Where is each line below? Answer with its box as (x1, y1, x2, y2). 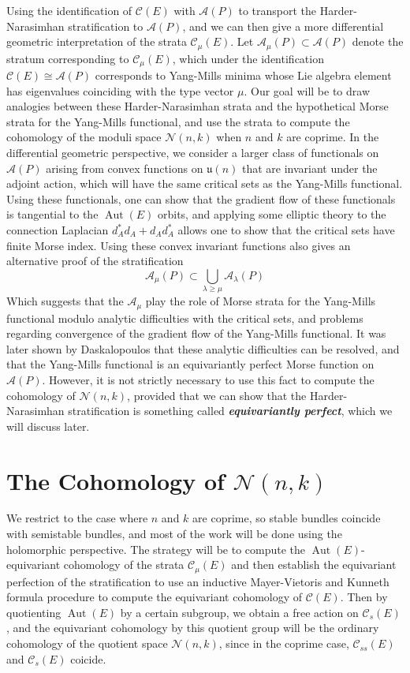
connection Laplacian (6, 222, 109, 238)
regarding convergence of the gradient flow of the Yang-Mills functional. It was (6, 325, 386, 342)
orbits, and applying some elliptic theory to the (157, 206, 386, 222)
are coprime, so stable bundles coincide (192, 510, 381, 526)
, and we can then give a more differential (182, 17, 384, 34)
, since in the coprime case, (218, 635, 349, 652)
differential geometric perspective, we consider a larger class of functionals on (6, 144, 379, 161)
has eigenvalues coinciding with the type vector (6, 82, 234, 99)
